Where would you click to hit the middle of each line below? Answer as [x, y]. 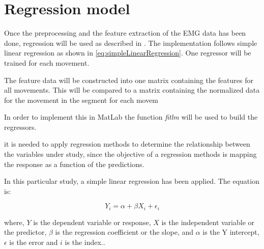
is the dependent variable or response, [92, 222]
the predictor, [25, 232]
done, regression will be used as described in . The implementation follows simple [131, 43]
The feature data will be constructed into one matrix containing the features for [129, 80]
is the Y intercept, [231, 232]
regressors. [20, 127]
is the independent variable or [208, 222]
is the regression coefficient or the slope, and [124, 232]
